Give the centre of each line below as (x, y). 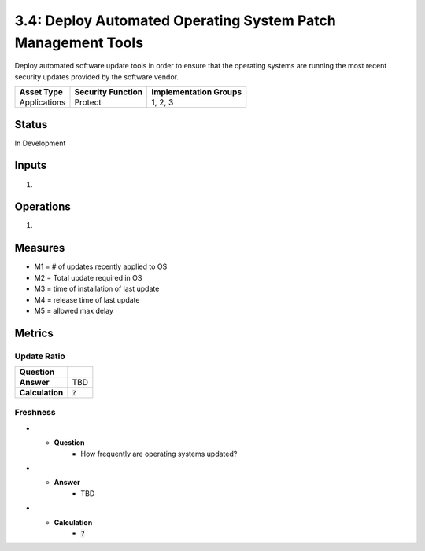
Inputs (31, 165)
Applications (42, 102)
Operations (42, 207)
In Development (40, 143)
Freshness (35, 413)
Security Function (109, 92)
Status (31, 125)
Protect (88, 102)
